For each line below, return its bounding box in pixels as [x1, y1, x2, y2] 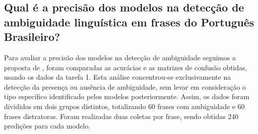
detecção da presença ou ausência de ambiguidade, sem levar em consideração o [4, 81, 246, 92]
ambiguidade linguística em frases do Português [4, 14, 255, 29]
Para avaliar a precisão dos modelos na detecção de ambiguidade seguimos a [4, 52, 236, 62]
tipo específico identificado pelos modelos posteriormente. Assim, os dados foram [4, 91, 250, 102]
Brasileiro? [4, 29, 61, 44]
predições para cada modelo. [4, 121, 90, 131]
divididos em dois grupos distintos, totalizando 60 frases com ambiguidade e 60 [4, 101, 245, 111]
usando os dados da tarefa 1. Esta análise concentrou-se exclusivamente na [4, 72, 231, 82]
